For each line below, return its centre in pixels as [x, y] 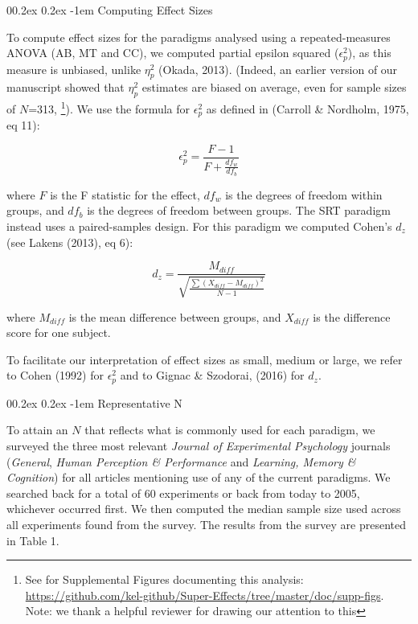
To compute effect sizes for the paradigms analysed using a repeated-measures [199, 37]
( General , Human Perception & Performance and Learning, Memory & [181, 461]
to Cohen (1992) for [55, 375]
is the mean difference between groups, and [175, 316]
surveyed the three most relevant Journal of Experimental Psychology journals [199, 446]
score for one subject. [59, 333]
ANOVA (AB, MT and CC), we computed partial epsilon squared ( [173, 53]
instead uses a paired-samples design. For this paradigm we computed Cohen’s [199, 226]
